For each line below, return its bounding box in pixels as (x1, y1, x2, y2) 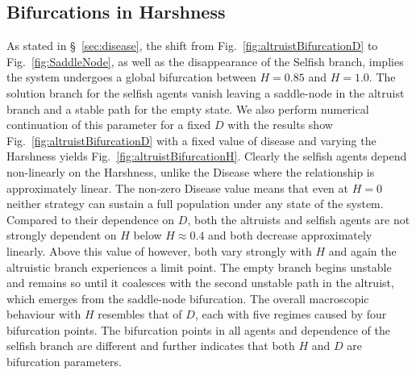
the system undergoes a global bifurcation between (6, 69, 256, 85)
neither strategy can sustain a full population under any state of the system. (6, 195, 384, 212)
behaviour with (6, 306, 81, 323)
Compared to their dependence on (6, 210, 175, 227)
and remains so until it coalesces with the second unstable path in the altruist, (6, 274, 394, 291)
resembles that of (98, 306, 182, 323)
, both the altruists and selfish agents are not (187, 210, 410, 227)
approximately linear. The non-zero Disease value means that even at (6, 179, 349, 196)
